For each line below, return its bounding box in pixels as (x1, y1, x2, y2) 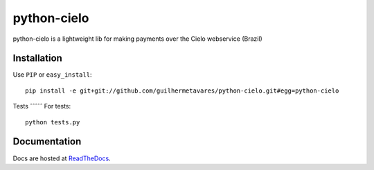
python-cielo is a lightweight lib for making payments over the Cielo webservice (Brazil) (12, 35, 262, 43)
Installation (12, 53, 62, 64)
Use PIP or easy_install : (12, 70, 92, 79)
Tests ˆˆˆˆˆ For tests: (12, 102, 71, 111)
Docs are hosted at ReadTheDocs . (12, 154, 111, 162)
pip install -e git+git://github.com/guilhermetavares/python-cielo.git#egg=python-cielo (25, 86, 339, 95)
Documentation (12, 135, 82, 148)
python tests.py (25, 118, 80, 126)
